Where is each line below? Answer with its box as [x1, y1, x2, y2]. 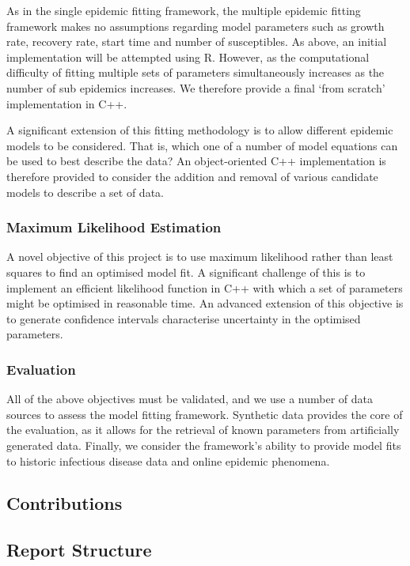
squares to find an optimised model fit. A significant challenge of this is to [6, 263, 366, 280]
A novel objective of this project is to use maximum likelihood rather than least [6, 248, 393, 265]
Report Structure [6, 538, 152, 562]
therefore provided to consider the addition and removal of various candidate [6, 168, 378, 184]
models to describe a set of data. [6, 183, 164, 200]
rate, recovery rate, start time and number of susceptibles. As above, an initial [6, 33, 387, 50]
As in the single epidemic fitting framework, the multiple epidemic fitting [6, 2, 361, 18]
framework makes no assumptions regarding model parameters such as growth [6, 17, 385, 34]
